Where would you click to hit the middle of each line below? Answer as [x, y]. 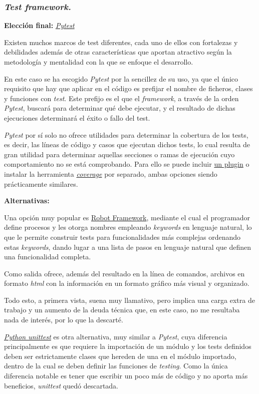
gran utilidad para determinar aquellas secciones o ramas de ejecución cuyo [119, 154]
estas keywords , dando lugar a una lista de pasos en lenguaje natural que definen [127, 247]
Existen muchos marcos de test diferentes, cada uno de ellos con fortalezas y [121, 42]
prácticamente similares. [41, 183]
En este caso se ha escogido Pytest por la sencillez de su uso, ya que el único [121, 78]
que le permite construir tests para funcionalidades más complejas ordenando [122, 237]
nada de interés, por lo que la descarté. [64, 320]
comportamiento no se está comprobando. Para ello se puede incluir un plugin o [127, 164]
